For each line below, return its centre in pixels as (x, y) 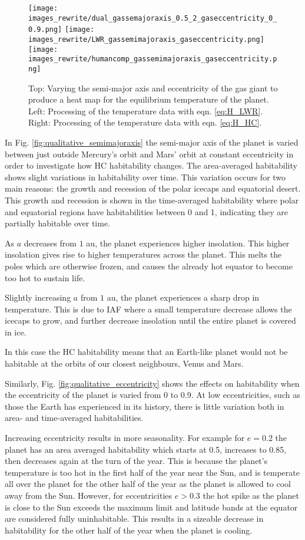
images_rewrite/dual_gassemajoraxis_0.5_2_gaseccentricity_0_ (153, 18)
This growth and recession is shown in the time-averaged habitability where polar (152, 200)
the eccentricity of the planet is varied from (83, 395)
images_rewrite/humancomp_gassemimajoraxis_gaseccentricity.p (153, 59)
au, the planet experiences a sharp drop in (183, 297)
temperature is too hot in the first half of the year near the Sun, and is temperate (152, 472)
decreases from (50, 243)
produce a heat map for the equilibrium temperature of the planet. (149, 99)
